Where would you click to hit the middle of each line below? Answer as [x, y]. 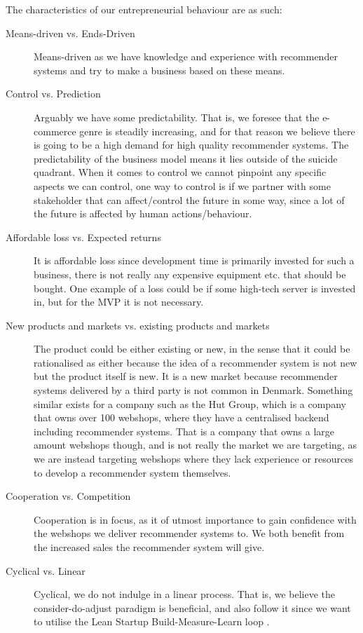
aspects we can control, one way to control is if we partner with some [182, 185]
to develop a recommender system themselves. [132, 472]
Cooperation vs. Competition [68, 496]
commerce [55, 131]
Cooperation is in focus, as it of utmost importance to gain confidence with [195, 519]
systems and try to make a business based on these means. [159, 70]
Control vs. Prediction [53, 94]
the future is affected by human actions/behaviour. [143, 213]
